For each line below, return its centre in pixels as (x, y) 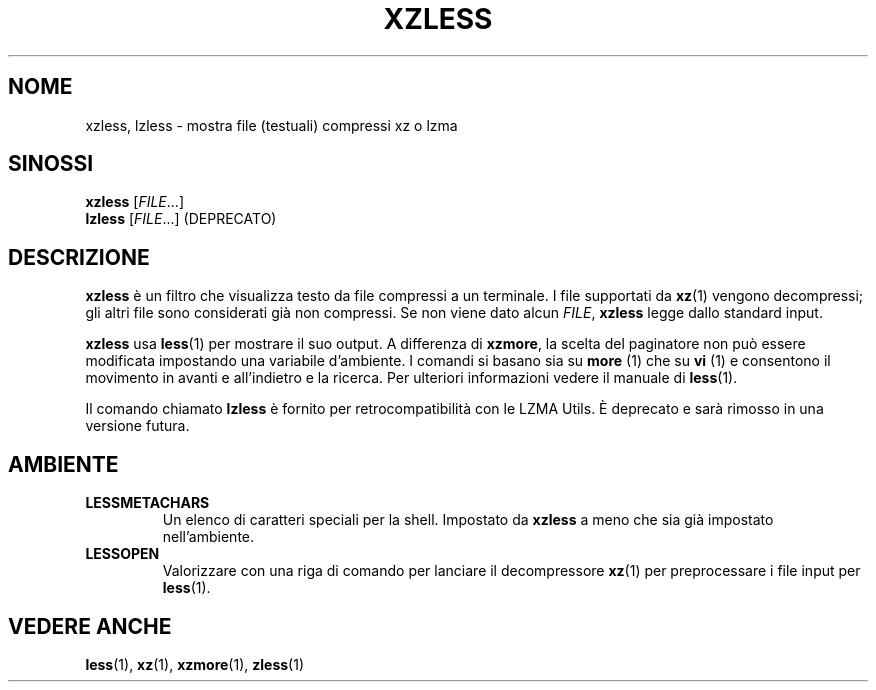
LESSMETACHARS (147, 503)
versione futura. (137, 426)
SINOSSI (51, 164)
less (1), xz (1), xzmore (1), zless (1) (194, 664)
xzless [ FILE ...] (134, 202)
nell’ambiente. (208, 537)
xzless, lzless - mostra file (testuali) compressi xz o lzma (271, 125)
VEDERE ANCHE (90, 626)
